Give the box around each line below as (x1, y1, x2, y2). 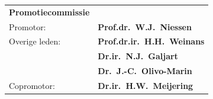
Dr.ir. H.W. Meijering (98, 79, 193, 91)
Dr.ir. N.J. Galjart (98, 50, 178, 62)
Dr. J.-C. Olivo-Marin (98, 65, 192, 77)
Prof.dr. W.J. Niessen (98, 20, 192, 33)
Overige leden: (9, 35, 61, 47)
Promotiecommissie (9, 5, 90, 18)
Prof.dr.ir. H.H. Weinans (98, 35, 205, 47)
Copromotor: (9, 79, 55, 91)
